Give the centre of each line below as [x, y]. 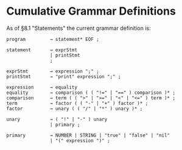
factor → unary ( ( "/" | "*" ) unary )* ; [75, 109]
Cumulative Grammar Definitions [91, 11]
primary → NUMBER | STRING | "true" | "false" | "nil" [88, 135]
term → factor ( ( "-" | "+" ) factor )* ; [77, 103]
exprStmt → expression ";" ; [53, 71]
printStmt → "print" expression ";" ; [64, 77]
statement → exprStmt [42, 50]
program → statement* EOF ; [53, 39]
